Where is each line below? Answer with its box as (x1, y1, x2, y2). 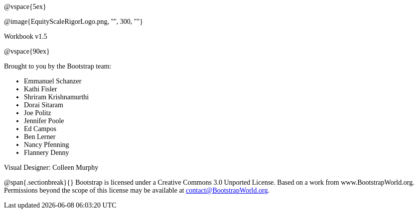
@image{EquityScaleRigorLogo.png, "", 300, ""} (4, 18, 143, 25)
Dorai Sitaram (24, 101, 63, 109)
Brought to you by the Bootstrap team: (4, 63, 112, 70)
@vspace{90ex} (4, 48, 50, 55)
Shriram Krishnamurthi (24, 93, 89, 101)
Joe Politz (24, 109, 51, 117)
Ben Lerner (24, 133, 56, 141)
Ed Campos (24, 125, 56, 133)
